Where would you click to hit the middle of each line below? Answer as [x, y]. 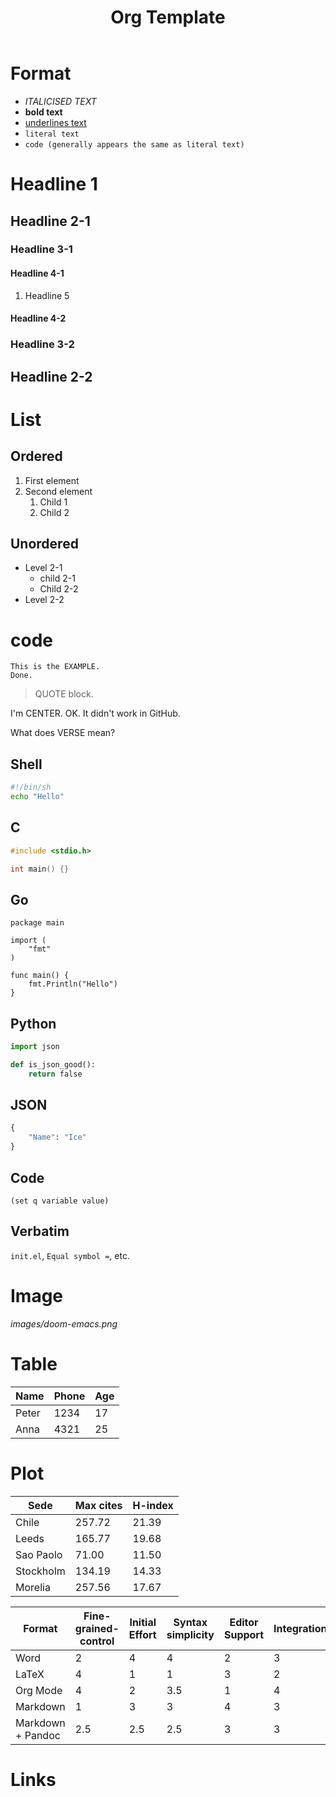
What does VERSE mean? [63, 733]
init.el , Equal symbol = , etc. [70, 1255]
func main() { [40, 976]
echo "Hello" [37, 796]
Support [244, 1634]
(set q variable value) [60, 1201]
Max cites [98, 1505]
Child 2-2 [59, 589]
